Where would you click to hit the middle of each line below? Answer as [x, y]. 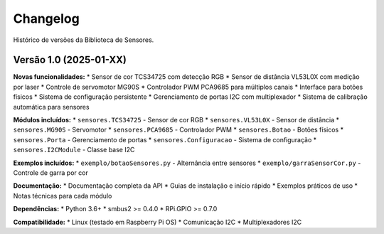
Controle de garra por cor [50, 172]
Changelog [46, 18]
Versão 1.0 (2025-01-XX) [70, 60]
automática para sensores [51, 107]
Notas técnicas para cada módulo [63, 196]
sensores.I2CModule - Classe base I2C [74, 150]
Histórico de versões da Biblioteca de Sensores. [84, 40]
